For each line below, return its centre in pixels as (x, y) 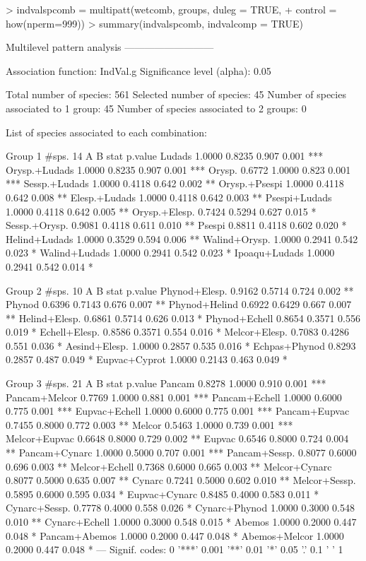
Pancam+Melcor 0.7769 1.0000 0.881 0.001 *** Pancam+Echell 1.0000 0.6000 (174, 397)
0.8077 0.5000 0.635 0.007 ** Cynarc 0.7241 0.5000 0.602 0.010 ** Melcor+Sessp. (181, 480)
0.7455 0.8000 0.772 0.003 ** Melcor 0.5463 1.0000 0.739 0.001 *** (149, 424)
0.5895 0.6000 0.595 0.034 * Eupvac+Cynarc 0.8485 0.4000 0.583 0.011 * (163, 494)
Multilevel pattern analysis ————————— (110, 47)
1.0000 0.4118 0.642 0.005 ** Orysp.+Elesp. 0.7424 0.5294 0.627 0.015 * (161, 211)
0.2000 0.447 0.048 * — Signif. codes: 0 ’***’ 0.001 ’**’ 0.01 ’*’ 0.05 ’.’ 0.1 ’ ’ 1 (175, 549)
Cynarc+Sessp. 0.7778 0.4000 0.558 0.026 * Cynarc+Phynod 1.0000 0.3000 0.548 (180, 508)
